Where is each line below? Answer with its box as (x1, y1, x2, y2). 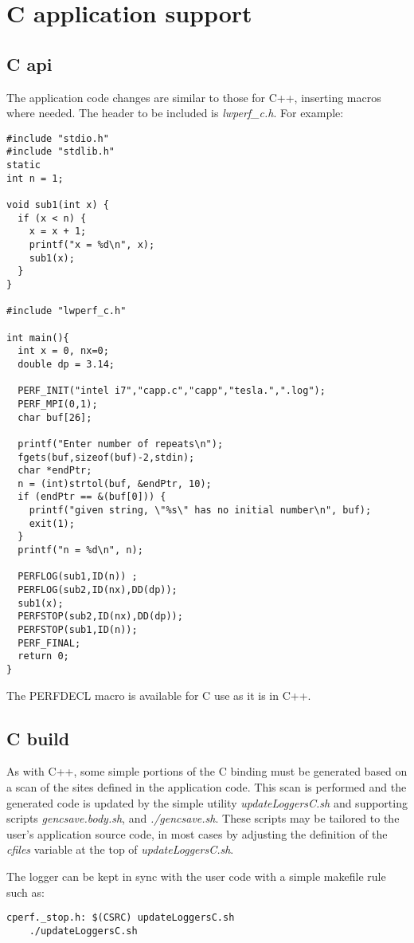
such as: (6, 883, 45, 900)
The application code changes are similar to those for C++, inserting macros (6, 88, 381, 105)
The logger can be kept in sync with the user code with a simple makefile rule (6, 868, 386, 885)
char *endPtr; (18, 465, 92, 477)
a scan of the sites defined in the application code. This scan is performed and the (6, 779, 407, 796)
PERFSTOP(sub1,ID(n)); (18, 624, 138, 636)
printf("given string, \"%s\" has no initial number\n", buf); (29, 505, 372, 517)
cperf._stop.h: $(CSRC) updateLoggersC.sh (6, 912, 235, 924)
